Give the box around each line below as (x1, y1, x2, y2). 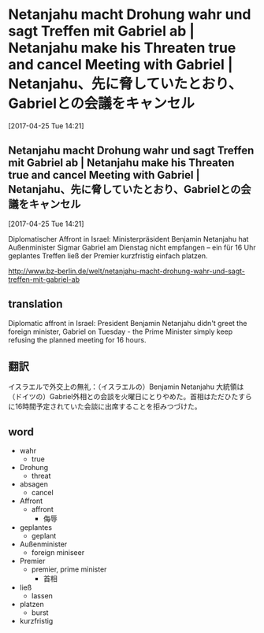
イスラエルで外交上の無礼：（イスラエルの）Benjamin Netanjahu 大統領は (8, 382, 244, 391)
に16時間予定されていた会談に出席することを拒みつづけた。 (8, 402, 202, 411)
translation (8, 298, 63, 311)
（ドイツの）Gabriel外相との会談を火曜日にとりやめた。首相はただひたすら (8, 392, 252, 402)
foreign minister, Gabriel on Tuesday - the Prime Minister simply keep (8, 327, 233, 336)
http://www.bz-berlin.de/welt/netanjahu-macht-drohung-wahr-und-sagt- (8, 266, 246, 276)
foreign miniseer (31, 548, 85, 557)
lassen (31, 591, 54, 601)
